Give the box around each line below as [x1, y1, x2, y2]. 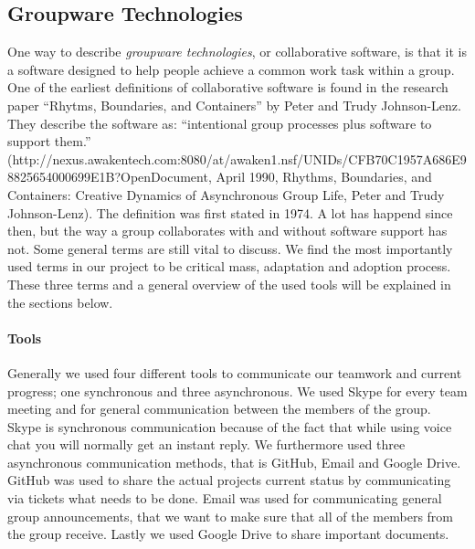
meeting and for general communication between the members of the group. [7, 399, 431, 418]
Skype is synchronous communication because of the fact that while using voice [7, 417, 452, 436]
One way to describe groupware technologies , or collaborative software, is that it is [7, 42, 467, 61]
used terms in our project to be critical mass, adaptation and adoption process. [7, 257, 451, 276]
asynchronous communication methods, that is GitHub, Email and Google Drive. [7, 452, 461, 471]
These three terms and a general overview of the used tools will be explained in [7, 274, 451, 293]
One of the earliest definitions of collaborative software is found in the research [7, 78, 449, 97]
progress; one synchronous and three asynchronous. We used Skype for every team [7, 381, 468, 400]
